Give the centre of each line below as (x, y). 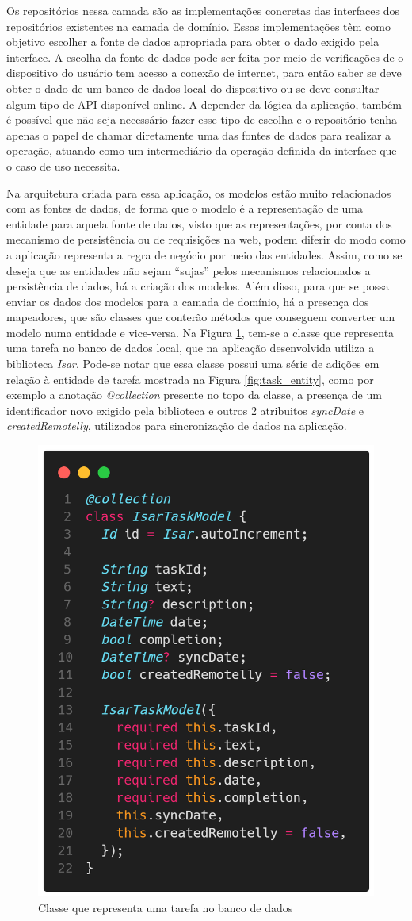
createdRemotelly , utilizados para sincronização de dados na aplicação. (177, 426)
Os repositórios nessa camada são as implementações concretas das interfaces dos (203, 10)
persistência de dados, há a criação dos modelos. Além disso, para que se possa (198, 286)
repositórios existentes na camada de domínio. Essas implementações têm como (198, 26)
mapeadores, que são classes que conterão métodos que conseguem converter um (201, 317)
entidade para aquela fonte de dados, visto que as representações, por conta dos (199, 223)
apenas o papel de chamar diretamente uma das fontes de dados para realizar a (199, 134)
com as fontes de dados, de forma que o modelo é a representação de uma (185, 208)
